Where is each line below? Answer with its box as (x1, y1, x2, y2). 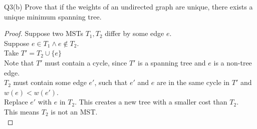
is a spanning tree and (138, 57, 206, 67)
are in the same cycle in (156, 77, 230, 87)
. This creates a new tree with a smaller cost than (75, 96, 227, 107)
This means (4, 106, 40, 116)
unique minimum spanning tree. (4, 11, 102, 21)
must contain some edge (13, 77, 87, 87)
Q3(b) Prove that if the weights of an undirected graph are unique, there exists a (4, 1, 253, 11)
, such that (94, 77, 128, 87)
